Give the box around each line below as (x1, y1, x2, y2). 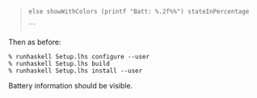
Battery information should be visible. (8, 81, 133, 90)
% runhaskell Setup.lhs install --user (8, 67, 143, 75)
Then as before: (8, 37, 62, 47)
